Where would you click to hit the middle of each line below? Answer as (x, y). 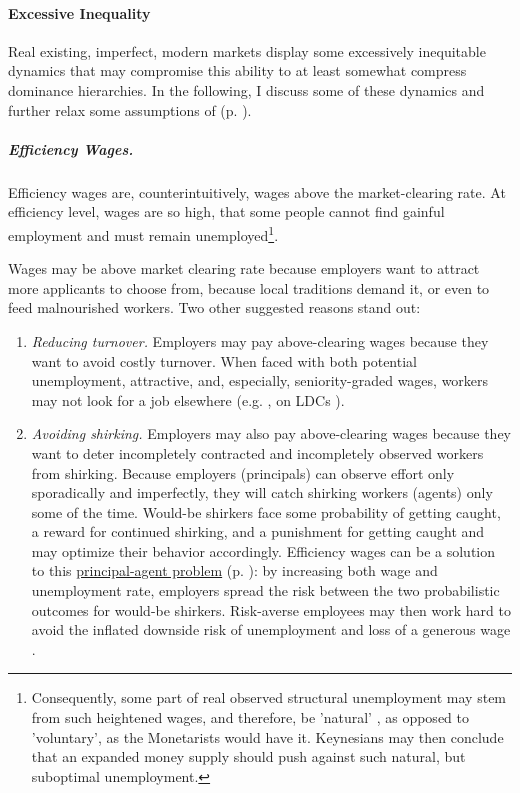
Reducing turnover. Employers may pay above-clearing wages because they (260, 340)
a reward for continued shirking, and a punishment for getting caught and (258, 531)
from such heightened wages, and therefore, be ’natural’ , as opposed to (250, 717)
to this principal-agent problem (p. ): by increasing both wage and (234, 570)
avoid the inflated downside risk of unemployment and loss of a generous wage (271, 629)
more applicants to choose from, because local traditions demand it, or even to (249, 287)
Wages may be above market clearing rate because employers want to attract (244, 268)
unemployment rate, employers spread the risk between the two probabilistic (265, 590)
